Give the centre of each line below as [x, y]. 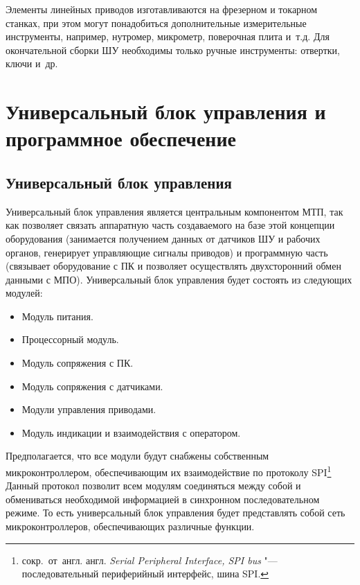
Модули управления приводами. [89, 409]
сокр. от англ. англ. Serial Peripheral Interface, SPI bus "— [150, 560]
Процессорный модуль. [70, 339]
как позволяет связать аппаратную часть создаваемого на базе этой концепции [170, 225]
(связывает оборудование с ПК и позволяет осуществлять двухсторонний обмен [173, 266]
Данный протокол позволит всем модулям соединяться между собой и [153, 486]
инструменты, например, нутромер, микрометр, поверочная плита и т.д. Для [168, 36]
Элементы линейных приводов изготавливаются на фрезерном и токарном [162, 9]
